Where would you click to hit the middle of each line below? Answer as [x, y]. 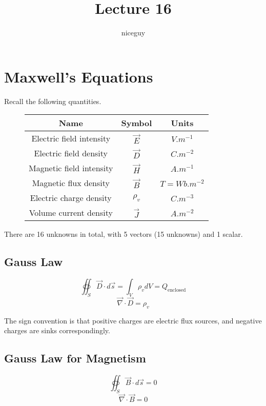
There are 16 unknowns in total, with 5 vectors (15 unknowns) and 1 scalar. [124, 234]
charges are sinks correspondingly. [57, 330]
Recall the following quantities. [53, 101]
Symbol [137, 123]
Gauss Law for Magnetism [75, 358]
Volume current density [71, 213]
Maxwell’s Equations [79, 76]
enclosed [177, 290]
